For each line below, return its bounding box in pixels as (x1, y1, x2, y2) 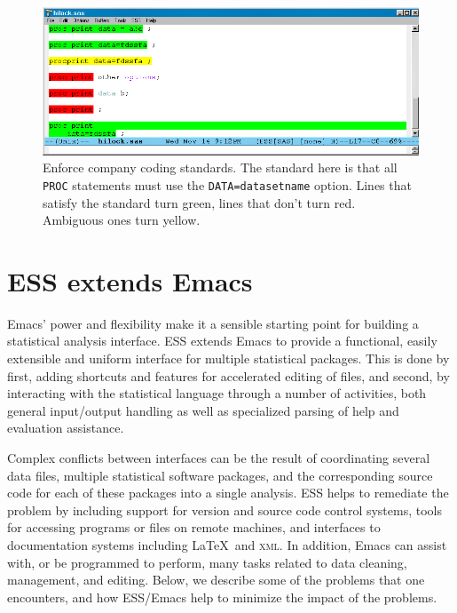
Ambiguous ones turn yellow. (43, 211, 201, 229)
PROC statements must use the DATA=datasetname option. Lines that (43, 175, 412, 194)
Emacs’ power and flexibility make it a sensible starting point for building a (7, 314, 419, 332)
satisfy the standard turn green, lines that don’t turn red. (43, 193, 356, 211)
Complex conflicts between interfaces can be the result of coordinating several (7, 448, 430, 466)
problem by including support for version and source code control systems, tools (7, 500, 443, 519)
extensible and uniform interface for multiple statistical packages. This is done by (7, 349, 450, 368)
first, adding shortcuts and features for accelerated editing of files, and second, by (7, 366, 450, 385)
